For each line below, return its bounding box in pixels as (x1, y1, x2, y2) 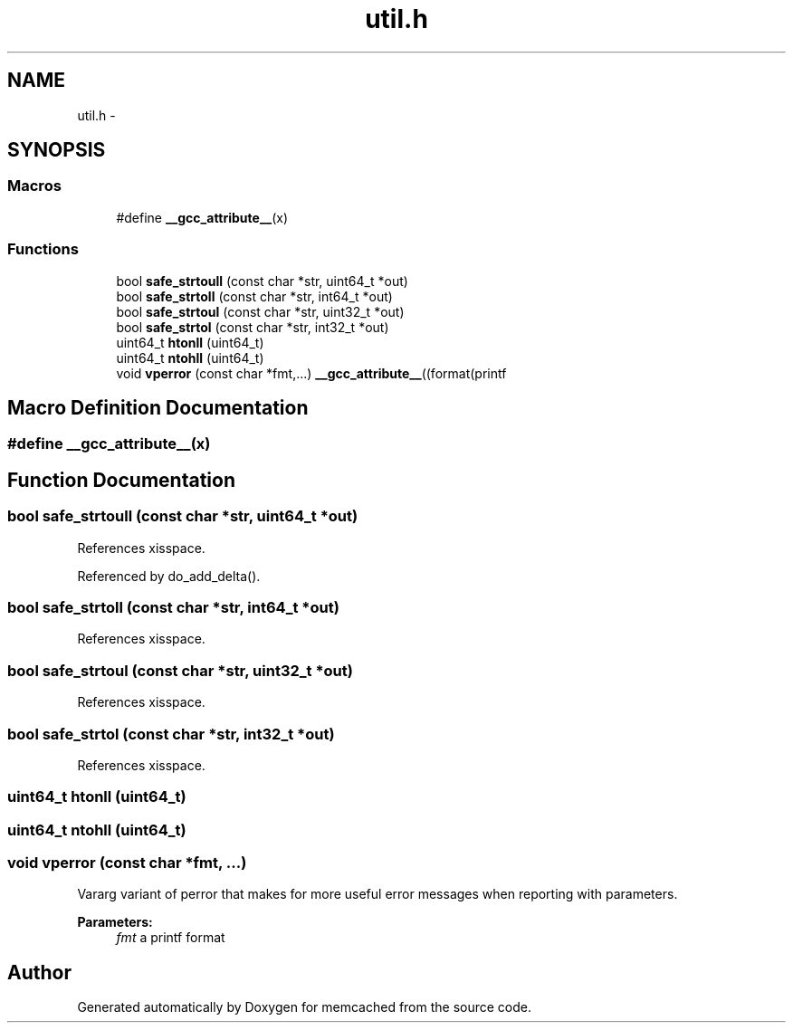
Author (7, 960, 72, 984)
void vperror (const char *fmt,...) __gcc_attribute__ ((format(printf (116, 365, 507, 381)
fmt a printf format (116, 930, 225, 946)
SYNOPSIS (7, 138, 106, 162)
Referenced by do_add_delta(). (77, 567, 261, 584)
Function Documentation (7, 468, 235, 491)
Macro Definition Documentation (7, 396, 309, 419)
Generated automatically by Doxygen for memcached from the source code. (77, 999, 532, 1016)
